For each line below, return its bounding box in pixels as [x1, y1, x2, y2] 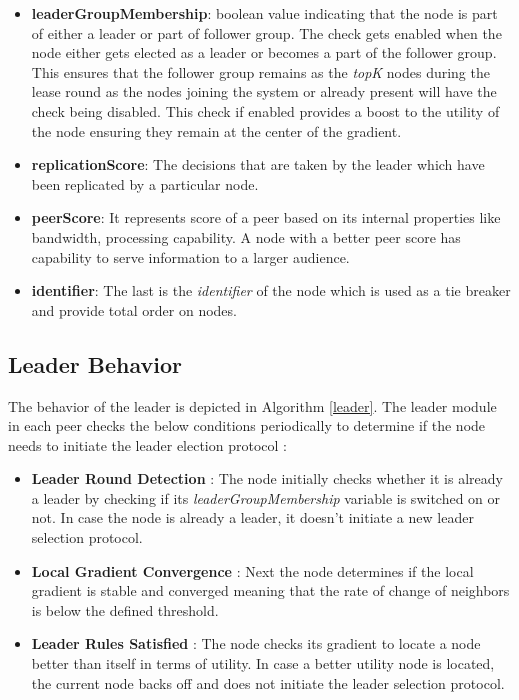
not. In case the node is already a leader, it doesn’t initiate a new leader [31, 507, 474, 528]
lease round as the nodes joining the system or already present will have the [31, 81, 497, 102]
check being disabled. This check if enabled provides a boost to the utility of [31, 100, 500, 121]
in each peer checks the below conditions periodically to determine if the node [8, 415, 486, 436]
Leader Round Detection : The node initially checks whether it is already [31, 468, 503, 489]
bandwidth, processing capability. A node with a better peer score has [31, 226, 461, 247]
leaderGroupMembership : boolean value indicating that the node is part [31, 3, 498, 23]
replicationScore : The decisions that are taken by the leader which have [31, 154, 485, 175]
